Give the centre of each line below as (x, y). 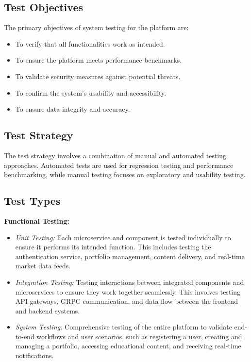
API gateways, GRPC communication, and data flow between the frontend (126, 301)
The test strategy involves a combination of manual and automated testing (115, 155)
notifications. (34, 355)
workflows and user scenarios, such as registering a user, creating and (139, 336)
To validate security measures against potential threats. (98, 76)
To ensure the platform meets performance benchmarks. (99, 60)
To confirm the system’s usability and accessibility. (91, 92)
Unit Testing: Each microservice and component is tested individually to (123, 237)
